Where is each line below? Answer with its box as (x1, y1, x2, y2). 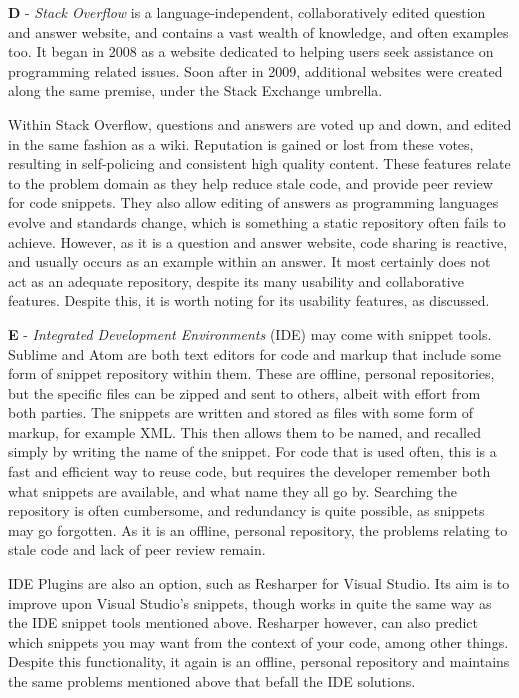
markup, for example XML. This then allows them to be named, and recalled (8, 421, 481, 442)
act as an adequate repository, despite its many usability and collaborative (8, 270, 464, 291)
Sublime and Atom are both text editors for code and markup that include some (8, 343, 502, 364)
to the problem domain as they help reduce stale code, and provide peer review (8, 172, 493, 193)
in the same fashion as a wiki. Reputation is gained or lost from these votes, (8, 133, 474, 154)
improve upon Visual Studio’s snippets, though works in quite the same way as (8, 592, 492, 613)
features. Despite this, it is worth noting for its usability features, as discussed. (8, 290, 490, 311)
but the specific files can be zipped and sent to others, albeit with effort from (8, 382, 481, 403)
